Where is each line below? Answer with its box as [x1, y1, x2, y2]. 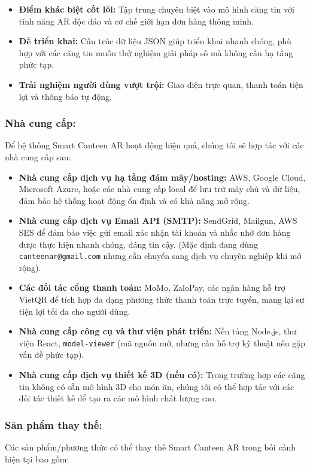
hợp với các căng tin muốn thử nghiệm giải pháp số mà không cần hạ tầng [19, 46, 293, 59]
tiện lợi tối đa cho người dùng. [19, 304, 130, 317]
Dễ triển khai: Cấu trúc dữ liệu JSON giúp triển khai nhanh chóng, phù [19, 35, 291, 47]
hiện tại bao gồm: [5, 452, 69, 465]
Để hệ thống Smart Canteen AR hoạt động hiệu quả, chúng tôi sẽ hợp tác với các [5, 139, 304, 151]
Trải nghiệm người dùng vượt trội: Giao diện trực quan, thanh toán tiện [19, 78, 303, 90]
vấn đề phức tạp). [19, 348, 84, 361]
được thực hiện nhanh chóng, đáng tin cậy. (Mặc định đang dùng [19, 237, 258, 250]
